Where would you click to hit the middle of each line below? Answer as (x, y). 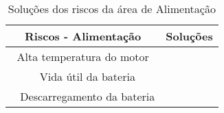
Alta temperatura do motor (83, 56)
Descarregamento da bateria (88, 96)
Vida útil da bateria (87, 76)
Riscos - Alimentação (83, 36)
